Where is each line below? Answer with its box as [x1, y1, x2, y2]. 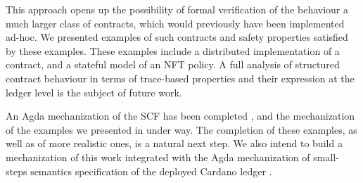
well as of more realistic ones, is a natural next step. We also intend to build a [6, 136, 343, 151]
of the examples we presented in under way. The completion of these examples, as [6, 122, 357, 137]
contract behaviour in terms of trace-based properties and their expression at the [6, 70, 355, 85]
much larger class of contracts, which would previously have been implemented [6, 15, 345, 30]
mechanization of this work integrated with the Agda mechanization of [6, 149, 310, 164]
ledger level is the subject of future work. [6, 84, 182, 99]
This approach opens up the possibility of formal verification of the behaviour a [6, 2, 349, 16]
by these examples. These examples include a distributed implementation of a [6, 43, 340, 58]
